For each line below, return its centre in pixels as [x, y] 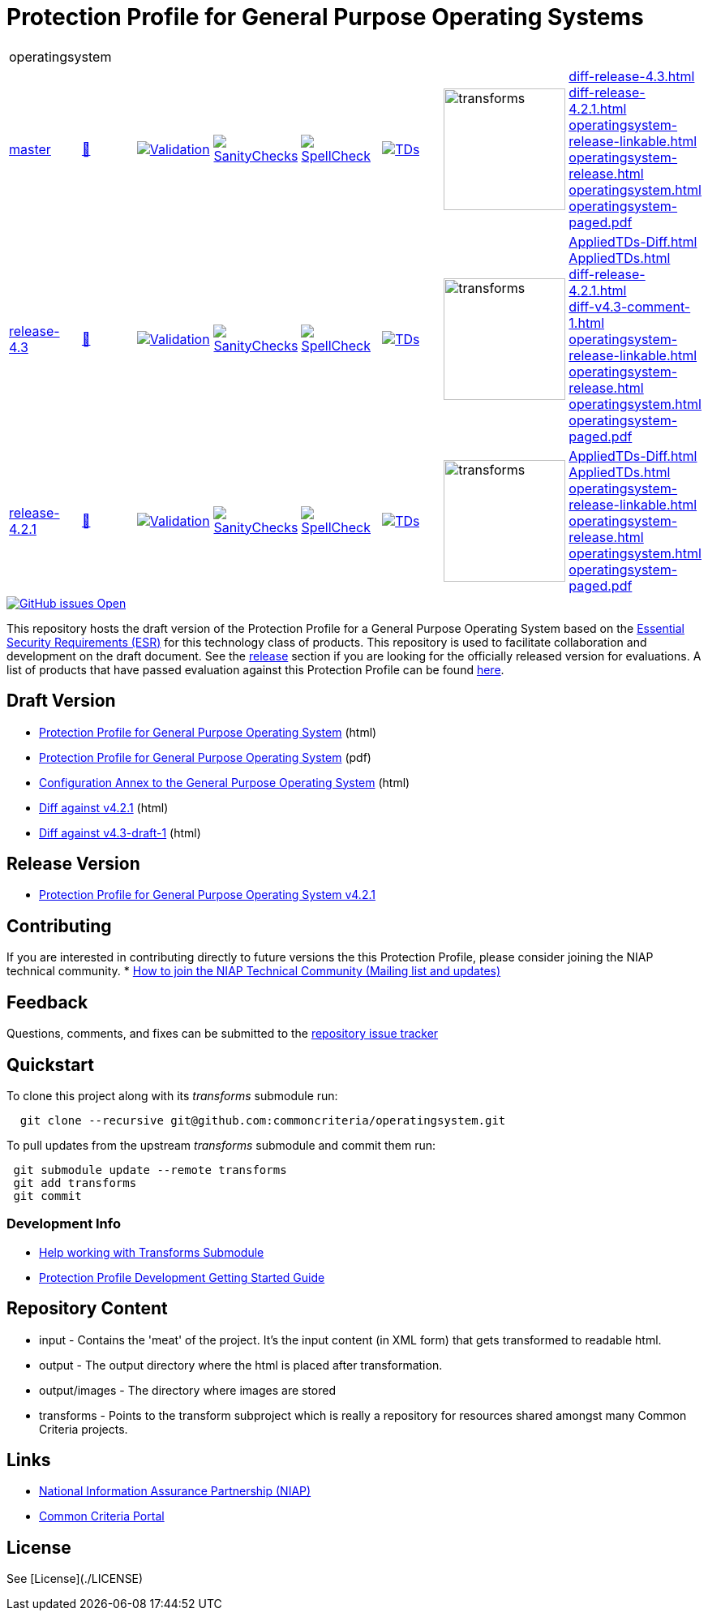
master [30, 149]
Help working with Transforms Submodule [152, 1252]
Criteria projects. [84, 1429]
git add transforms [75, 1183]
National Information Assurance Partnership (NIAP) [175, 1491]
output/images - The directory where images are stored [188, 1390]
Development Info [64, 1224]
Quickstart [51, 1064]
